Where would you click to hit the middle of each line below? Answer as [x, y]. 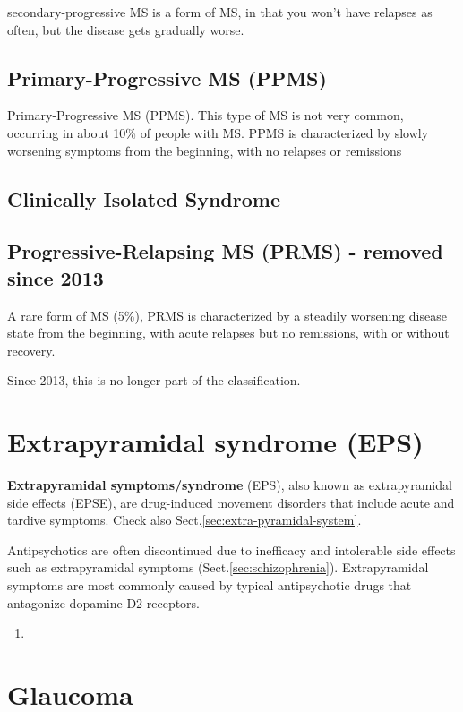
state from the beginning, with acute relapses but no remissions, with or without [228, 333]
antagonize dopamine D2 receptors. [104, 602]
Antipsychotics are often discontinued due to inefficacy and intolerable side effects [231, 549]
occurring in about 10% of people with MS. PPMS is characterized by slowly [218, 132]
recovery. [31, 350]
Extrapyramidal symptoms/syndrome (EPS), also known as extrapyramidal [230, 485]
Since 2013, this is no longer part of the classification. [154, 380]
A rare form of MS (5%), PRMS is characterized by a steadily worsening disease [227, 315]
